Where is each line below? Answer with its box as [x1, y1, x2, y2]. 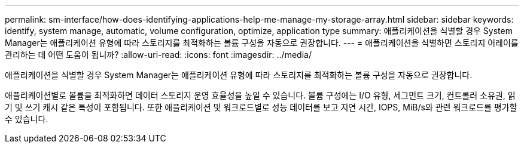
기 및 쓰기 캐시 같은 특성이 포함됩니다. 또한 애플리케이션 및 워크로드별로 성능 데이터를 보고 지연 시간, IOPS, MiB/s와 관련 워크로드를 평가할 [5, 102, 517, 112]
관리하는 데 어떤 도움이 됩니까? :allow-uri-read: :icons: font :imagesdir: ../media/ [5, 50, 312, 60]
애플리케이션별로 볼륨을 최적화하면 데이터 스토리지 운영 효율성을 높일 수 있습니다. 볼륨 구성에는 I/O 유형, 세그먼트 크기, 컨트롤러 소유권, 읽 [5, 90, 516, 100]
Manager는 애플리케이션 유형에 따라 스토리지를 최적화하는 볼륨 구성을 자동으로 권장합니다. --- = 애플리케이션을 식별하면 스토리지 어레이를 [5, 38, 519, 48]
